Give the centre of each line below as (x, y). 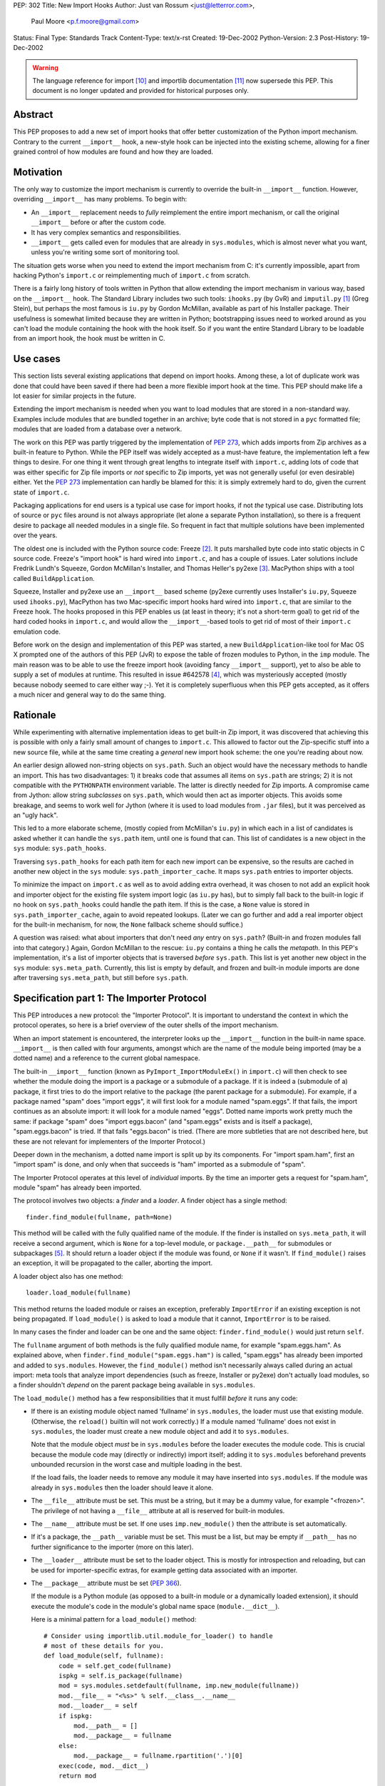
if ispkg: (75, 1716)
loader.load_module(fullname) (79, 1293)
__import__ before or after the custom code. (99, 222)
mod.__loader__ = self (98, 1706)
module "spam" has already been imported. (77, 1188)
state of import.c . (41, 492)
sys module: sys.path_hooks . (60, 848)
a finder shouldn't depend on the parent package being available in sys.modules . (134, 1385)
